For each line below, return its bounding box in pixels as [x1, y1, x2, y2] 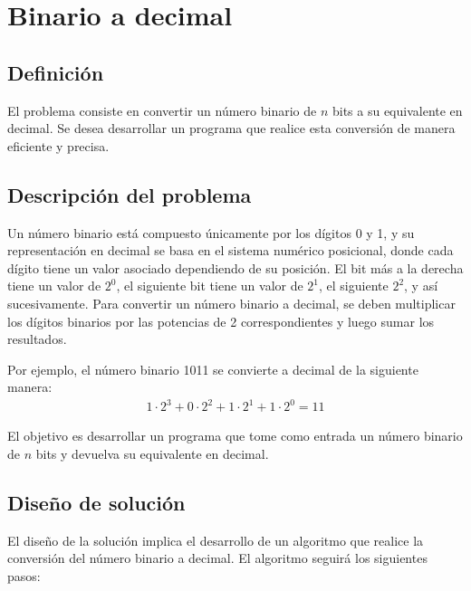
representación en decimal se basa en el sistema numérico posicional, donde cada [7, 241, 454, 260]
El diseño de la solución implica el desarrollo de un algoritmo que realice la [7, 530, 424, 549]
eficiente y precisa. [7, 136, 110, 155]
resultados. [7, 329, 67, 348]
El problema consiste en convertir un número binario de [7, 100, 317, 119]
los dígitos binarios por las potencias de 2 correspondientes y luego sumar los [7, 311, 435, 330]
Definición [7, 58, 104, 86]
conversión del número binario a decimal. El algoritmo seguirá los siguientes [7, 548, 428, 567]
